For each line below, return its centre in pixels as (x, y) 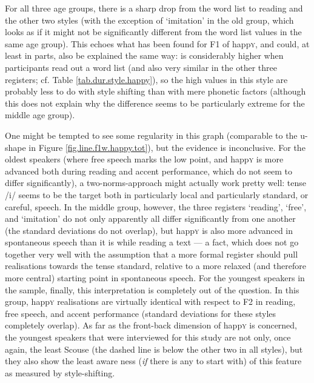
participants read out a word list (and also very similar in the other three (141, 67)
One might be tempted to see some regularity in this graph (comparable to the (151, 135)
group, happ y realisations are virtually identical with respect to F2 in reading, (150, 301)
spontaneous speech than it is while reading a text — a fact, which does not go (152, 242)
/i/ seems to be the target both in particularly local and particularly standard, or (157, 194)
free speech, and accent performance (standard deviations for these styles (141, 313)
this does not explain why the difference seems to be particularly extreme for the (155, 103)
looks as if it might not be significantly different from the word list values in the (153, 32)
